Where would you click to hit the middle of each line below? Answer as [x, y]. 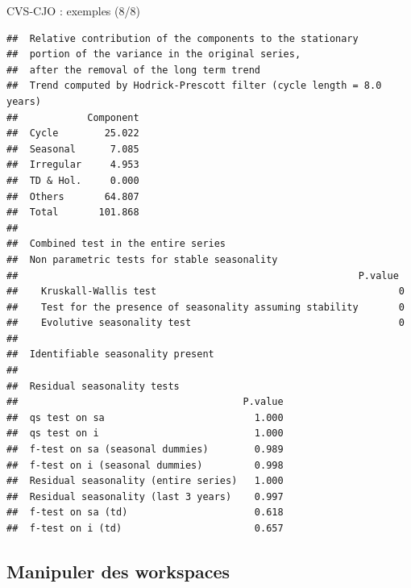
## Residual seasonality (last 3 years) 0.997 [145, 496]
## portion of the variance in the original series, [154, 54]
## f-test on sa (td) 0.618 [145, 513]
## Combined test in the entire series [116, 244]
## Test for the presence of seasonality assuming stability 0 [205, 307]
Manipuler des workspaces [118, 571]
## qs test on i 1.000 [145, 434]
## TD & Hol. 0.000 [73, 180]
